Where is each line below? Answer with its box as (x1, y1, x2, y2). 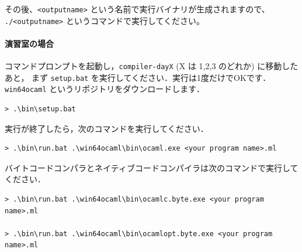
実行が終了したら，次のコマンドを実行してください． (5, 122, 209, 134)
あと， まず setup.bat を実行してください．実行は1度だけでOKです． (5, 71, 271, 83)
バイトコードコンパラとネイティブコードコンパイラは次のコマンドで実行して (5, 161, 298, 173)
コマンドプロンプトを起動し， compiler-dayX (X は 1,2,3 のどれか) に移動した (5, 60, 298, 72)
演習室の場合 (5, 37, 54, 49)
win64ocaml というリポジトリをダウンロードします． (5, 83, 204, 95)
